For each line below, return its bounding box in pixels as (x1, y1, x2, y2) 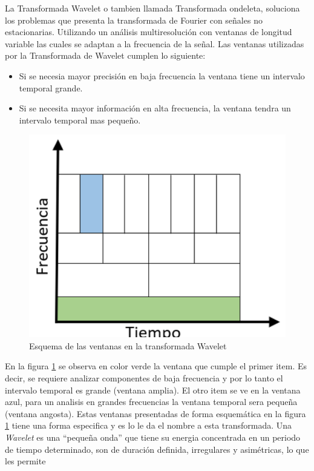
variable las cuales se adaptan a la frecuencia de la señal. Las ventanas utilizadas (5, 37, 304, 50)
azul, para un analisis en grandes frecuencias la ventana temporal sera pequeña (5, 395, 298, 408)
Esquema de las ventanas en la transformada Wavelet (29, 339, 227, 352)
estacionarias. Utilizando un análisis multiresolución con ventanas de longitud (5, 25, 292, 38)
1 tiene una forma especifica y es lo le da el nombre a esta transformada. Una (5, 419, 292, 432)
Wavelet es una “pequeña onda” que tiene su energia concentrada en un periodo (5, 430, 301, 443)
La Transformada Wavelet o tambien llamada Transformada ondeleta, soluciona (5, 2, 300, 14)
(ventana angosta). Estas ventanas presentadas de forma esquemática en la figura (5, 407, 306, 420)
